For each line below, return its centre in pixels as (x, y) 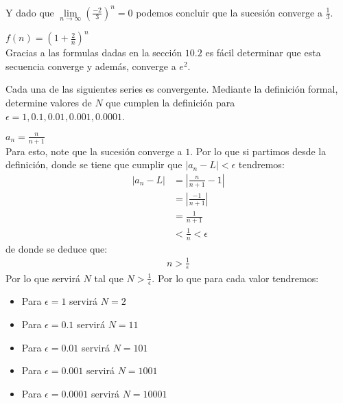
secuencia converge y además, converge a (91, 66)
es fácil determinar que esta (263, 53)
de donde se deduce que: (57, 248)
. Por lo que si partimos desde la (258, 151)
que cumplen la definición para (170, 102)
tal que (109, 278)
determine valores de (49, 102)
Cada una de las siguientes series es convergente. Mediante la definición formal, (172, 89)
